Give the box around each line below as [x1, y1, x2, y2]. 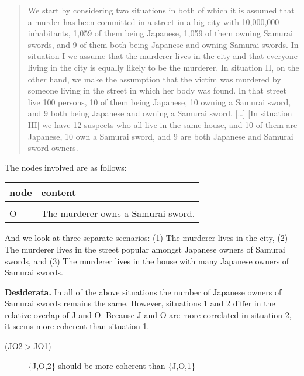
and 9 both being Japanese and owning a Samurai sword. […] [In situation [27, 107, 292, 119]
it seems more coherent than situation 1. [5, 320, 150, 332]
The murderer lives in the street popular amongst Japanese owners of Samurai [5, 243, 285, 255]
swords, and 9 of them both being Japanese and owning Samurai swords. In [27, 38, 299, 50]
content [41, 185, 77, 199]
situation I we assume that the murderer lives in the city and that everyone [27, 50, 298, 62]
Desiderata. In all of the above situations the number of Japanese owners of [5, 285, 282, 298]
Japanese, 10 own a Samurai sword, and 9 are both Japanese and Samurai [27, 130, 293, 142]
